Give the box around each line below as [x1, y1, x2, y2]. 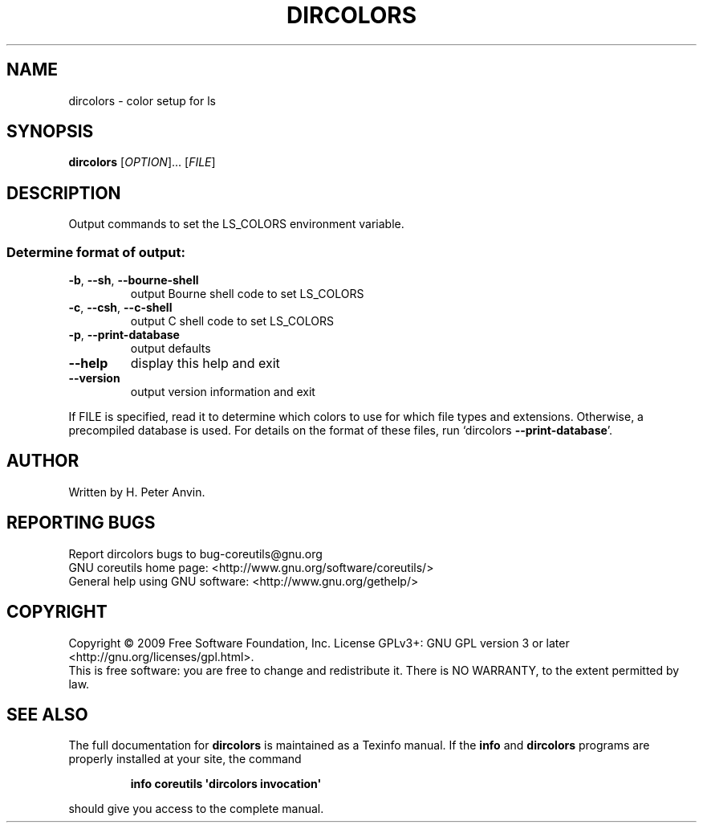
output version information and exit [130, 385, 315, 399]
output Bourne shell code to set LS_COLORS [130, 287, 364, 301]
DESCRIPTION [6, 182, 121, 203]
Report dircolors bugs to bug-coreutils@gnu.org [68, 546, 323, 561]
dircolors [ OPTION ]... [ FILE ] [68, 155, 216, 169]
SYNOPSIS [6, 121, 94, 142]
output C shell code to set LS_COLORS [130, 314, 334, 329]
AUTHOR [6, 451, 79, 472]
